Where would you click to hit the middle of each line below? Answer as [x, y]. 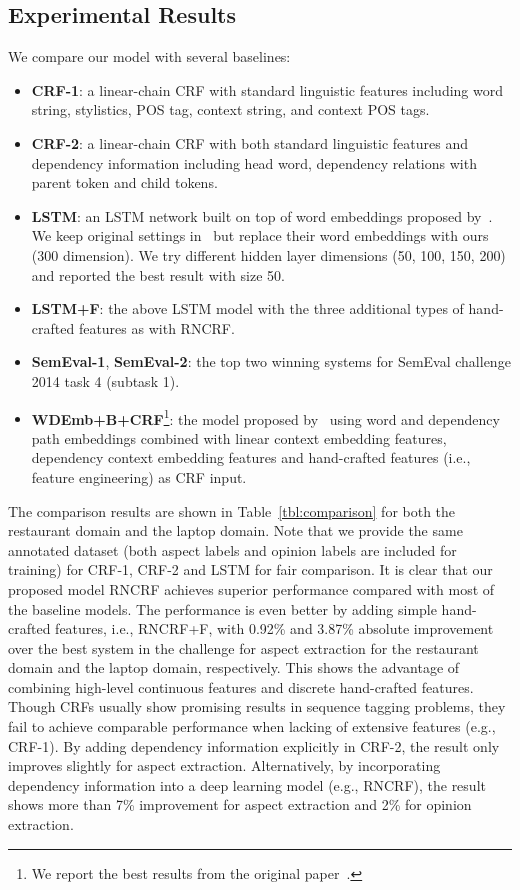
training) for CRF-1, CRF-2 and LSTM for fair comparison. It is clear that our [250, 569]
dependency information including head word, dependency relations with [254, 162]
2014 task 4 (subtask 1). [105, 380]
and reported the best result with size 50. [158, 274]
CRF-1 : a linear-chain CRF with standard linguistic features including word [267, 89]
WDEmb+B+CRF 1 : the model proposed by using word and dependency [265, 417]
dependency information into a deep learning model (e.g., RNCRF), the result [247, 784]
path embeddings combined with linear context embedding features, [239, 437]
